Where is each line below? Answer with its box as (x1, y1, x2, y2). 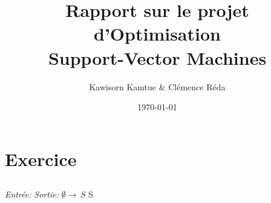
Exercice (5, 146, 77, 171)
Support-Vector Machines (48, 45, 267, 70)
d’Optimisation (94, 21, 221, 46)
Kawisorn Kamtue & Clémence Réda (89, 80, 226, 93)
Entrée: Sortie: (5, 188, 59, 201)
